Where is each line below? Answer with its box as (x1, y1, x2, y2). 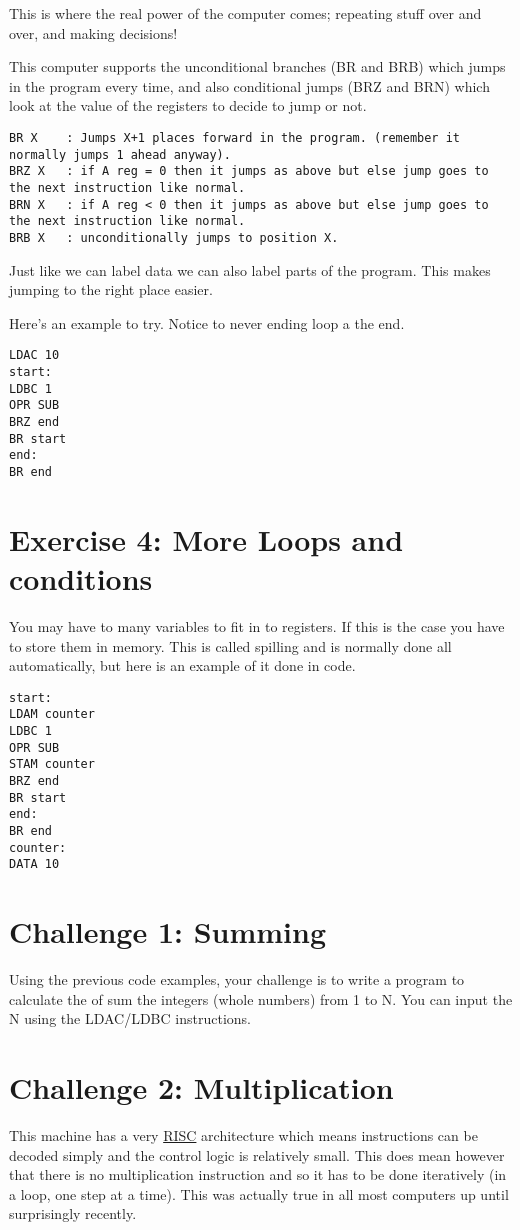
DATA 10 (9, 857, 60, 872)
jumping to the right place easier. (9, 279, 213, 300)
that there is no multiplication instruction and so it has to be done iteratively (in (9, 1164, 507, 1185)
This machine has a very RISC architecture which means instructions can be (9, 1124, 478, 1145)
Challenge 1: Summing (9, 911, 327, 952)
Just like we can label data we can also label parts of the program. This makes (9, 259, 491, 280)
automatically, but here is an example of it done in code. (9, 655, 356, 676)
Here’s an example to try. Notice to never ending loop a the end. (9, 312, 405, 333)
